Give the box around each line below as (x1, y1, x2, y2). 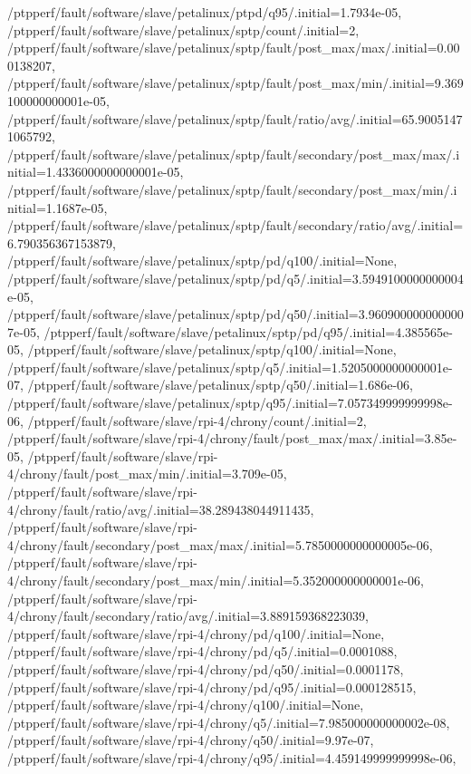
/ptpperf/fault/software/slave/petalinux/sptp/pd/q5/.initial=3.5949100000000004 (7, 268, 464, 287)
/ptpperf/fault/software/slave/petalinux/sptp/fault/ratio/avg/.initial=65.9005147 (7, 109, 463, 128)
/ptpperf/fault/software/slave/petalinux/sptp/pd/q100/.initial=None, (7, 251, 398, 270)
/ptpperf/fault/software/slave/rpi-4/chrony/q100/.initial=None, (7, 695, 364, 714)
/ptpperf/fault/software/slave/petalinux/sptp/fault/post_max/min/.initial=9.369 (7, 73, 464, 92)
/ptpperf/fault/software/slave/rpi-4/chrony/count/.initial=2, (27, 411, 367, 430)
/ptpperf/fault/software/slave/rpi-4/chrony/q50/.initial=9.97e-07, (7, 730, 374, 750)
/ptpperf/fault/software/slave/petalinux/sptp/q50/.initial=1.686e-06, (27, 375, 413, 394)
